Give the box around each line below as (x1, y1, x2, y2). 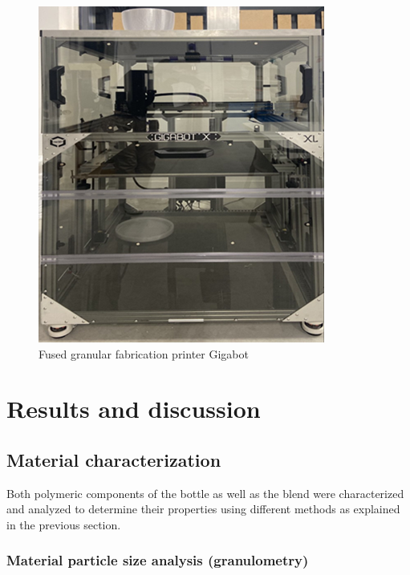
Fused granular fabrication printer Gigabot (39, 345, 249, 362)
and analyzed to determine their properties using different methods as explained (6, 500, 400, 517)
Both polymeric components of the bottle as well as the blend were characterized (6, 484, 404, 501)
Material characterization (6, 447, 221, 472)
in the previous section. (6, 516, 121, 532)
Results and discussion (6, 392, 261, 425)
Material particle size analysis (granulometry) (6, 550, 309, 570)
